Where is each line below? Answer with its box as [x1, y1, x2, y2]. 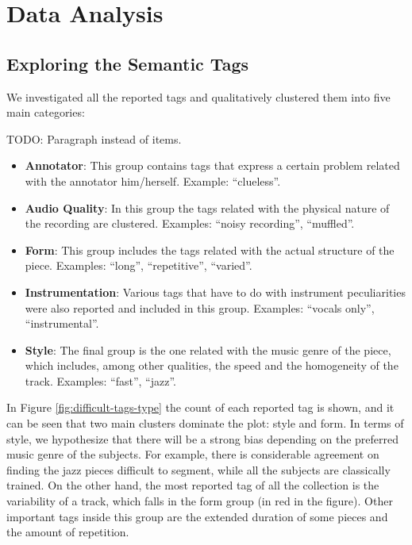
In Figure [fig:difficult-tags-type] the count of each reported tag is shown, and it [6, 399, 395, 416]
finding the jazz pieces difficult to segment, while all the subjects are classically [6, 461, 391, 478]
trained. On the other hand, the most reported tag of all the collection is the [6, 477, 379, 493]
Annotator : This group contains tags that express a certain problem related [25, 157, 400, 174]
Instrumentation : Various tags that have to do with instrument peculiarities [25, 283, 406, 300]
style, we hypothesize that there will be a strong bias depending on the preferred [6, 430, 399, 447]
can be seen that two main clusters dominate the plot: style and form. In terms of [6, 415, 404, 432]
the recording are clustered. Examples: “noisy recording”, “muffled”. [25, 215, 355, 232]
